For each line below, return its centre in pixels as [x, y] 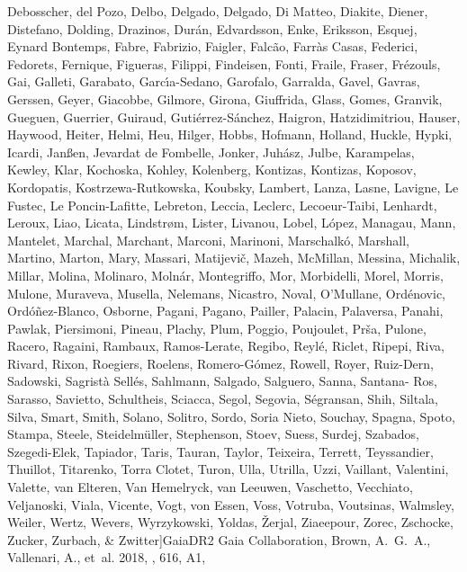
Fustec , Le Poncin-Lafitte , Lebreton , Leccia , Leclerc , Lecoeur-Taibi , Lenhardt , [222, 205]
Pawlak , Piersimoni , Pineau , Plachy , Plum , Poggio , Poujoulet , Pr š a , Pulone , [217, 328]
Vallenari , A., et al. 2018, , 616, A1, [107, 557]
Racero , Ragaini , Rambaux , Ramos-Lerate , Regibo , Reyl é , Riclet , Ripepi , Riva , [226, 346]
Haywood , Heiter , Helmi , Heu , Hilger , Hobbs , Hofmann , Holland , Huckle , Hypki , [230, 134]
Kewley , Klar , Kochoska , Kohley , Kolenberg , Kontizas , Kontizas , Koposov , [212, 170]
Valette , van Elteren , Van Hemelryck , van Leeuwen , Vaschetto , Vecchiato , [210, 487]
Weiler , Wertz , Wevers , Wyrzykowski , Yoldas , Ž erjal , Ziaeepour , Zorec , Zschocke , [230, 522]
